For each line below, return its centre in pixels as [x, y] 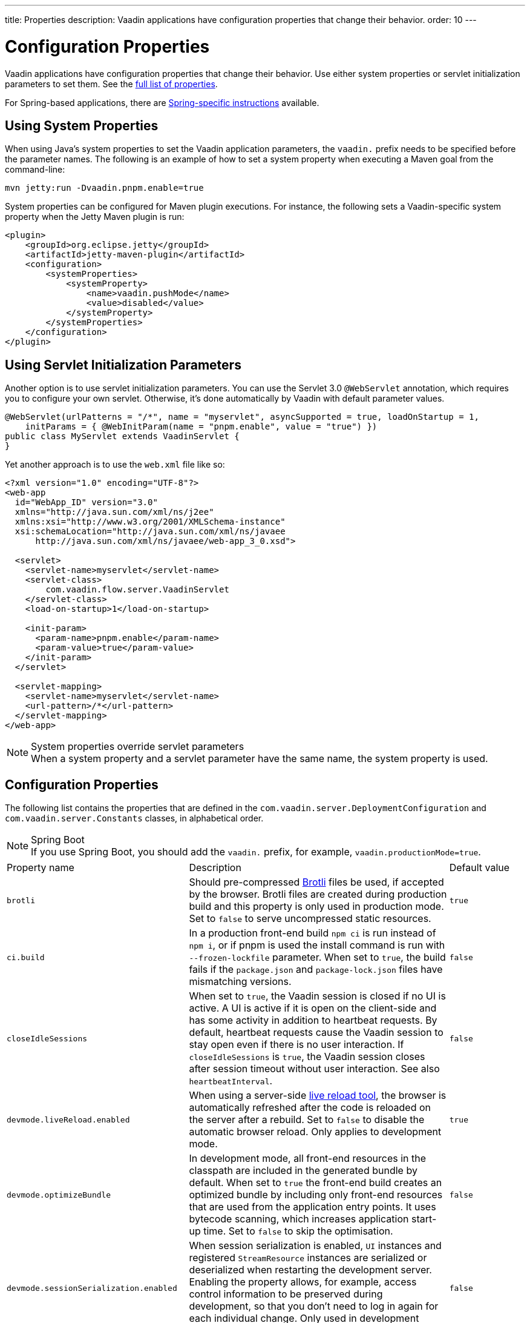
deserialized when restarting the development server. [310, 1270]
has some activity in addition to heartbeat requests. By [313, 1020]
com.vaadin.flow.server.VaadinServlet [137, 590]
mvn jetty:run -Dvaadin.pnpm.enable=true [104, 188]
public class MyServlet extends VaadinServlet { [122, 436]
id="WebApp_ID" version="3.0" [86, 502]
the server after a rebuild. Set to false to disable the [307, 1120]
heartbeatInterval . [231, 1081]
